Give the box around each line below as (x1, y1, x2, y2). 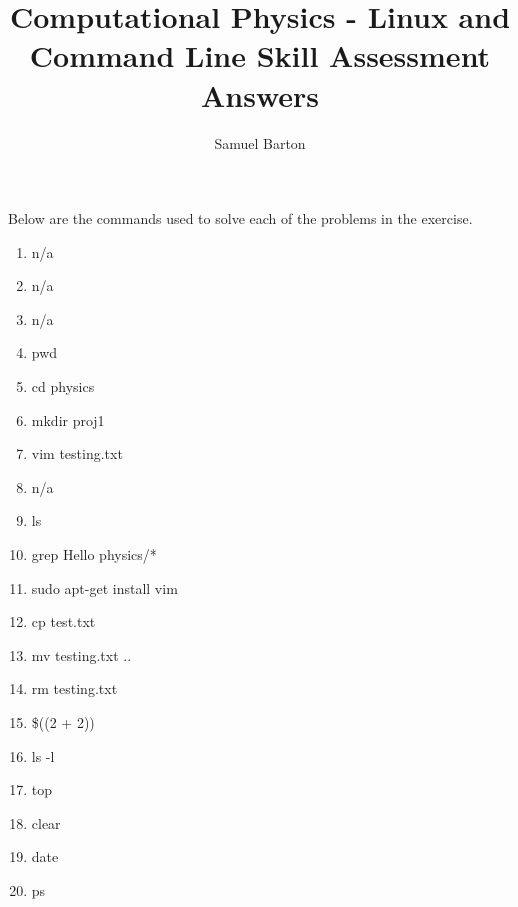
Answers (200, 74, 320, 115)
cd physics (31, 376, 95, 397)
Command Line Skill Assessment (29, 35, 491, 76)
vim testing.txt (31, 443, 123, 464)
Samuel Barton (214, 132, 306, 153)
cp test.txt (31, 611, 96, 632)
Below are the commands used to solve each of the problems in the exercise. (8, 208, 473, 229)
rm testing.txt (31, 678, 118, 699)
